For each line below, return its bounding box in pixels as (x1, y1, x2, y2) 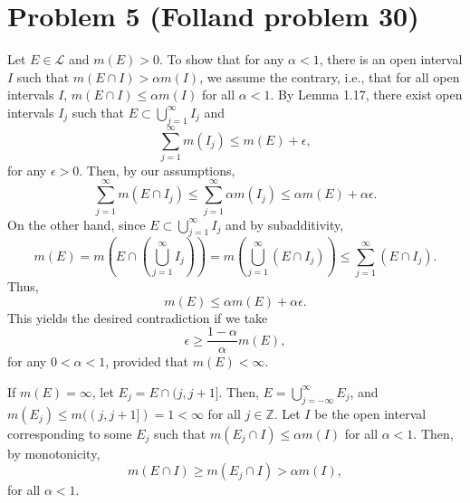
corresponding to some (7, 423, 132, 442)
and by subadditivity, (225, 214, 344, 233)
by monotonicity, (7, 443, 101, 462)
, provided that (105, 352, 189, 371)
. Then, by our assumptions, (79, 160, 235, 179)
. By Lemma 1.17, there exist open (270, 85, 463, 104)
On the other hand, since (7, 214, 146, 233)
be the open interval (314, 403, 427, 422)
